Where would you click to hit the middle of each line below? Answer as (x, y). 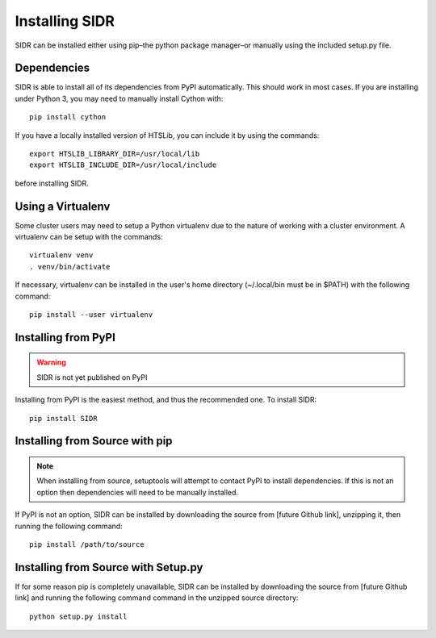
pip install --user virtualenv (91, 315)
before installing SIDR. (52, 183)
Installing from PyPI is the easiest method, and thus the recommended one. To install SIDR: (166, 400)
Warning (51, 362)
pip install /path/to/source (87, 544)
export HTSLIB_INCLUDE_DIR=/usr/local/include (123, 165)
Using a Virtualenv (63, 206)
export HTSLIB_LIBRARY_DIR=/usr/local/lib (115, 154)
